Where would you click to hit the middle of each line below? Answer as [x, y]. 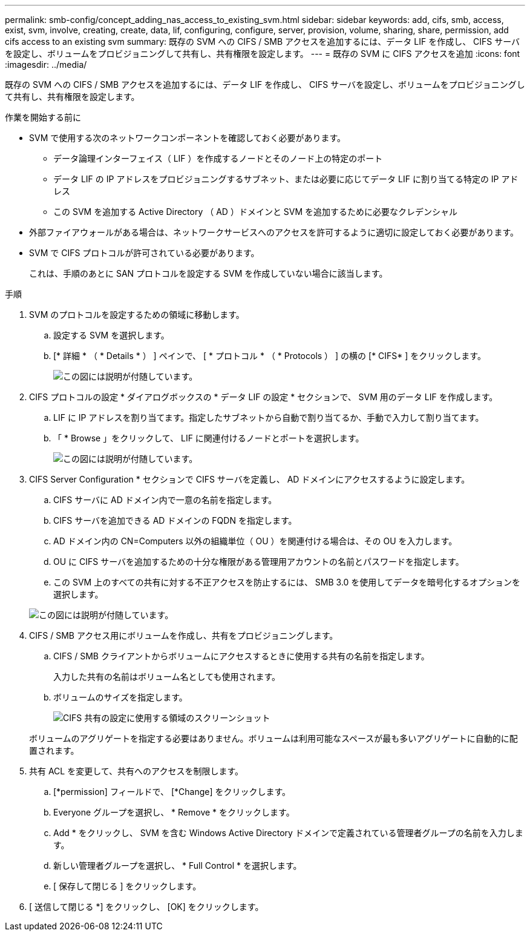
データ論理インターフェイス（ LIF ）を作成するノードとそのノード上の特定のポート [218, 158]
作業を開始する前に [43, 117]
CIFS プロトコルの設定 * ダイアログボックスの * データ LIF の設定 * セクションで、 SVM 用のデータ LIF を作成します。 [263, 397]
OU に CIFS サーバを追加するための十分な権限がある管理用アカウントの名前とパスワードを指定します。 [259, 562]
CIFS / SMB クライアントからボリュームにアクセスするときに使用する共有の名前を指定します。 [241, 656]
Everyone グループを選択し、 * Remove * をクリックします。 [174, 812]
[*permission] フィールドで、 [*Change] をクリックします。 [172, 792]
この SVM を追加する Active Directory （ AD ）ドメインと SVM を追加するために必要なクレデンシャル [256, 212]
